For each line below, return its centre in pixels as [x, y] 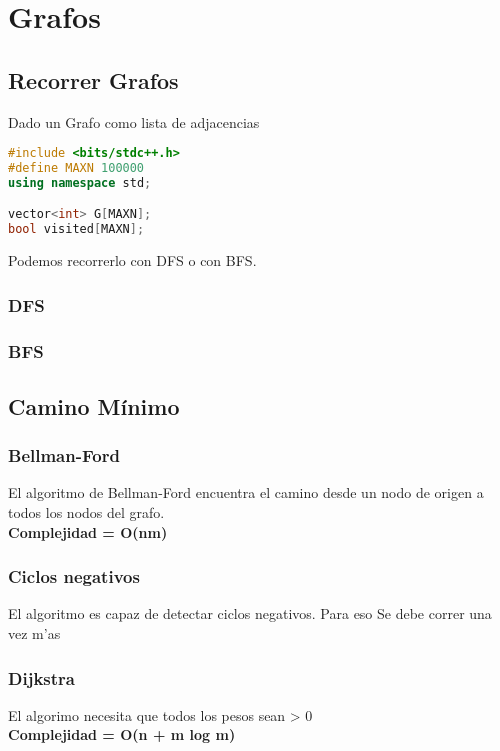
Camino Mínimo [94, 405]
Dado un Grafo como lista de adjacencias [134, 121]
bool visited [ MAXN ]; [76, 229]
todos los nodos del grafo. [86, 512]
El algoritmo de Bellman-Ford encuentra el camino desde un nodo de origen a [246, 492]
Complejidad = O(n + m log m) [122, 734]
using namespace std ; [80, 182]
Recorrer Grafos [93, 79]
